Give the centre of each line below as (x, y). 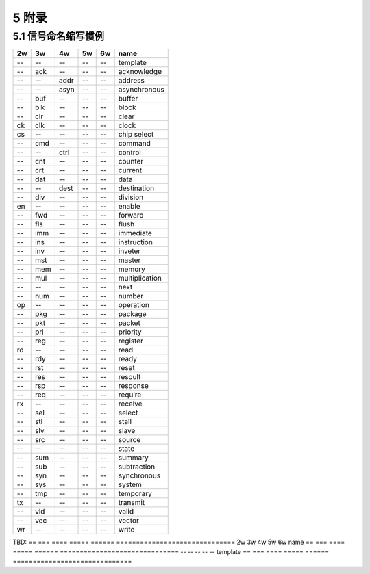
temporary (135, 494)
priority (130, 332)
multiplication (140, 278)
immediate (135, 233)
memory (132, 269)
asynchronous (141, 90)
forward (131, 216)
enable (129, 207)
